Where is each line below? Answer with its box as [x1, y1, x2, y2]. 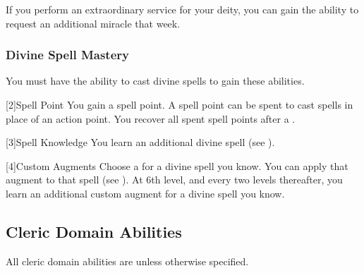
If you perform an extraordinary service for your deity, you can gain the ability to [6, 2, 359, 16]
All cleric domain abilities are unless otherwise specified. [6, 253, 249, 268]
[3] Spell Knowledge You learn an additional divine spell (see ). [6, 135, 275, 150]
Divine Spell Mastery [6, 46, 129, 63]
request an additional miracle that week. [6, 16, 181, 30]
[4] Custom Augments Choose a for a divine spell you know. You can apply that [6, 158, 348, 173]
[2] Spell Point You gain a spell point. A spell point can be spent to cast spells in [6, 97, 353, 111]
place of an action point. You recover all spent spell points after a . [6, 111, 296, 126]
